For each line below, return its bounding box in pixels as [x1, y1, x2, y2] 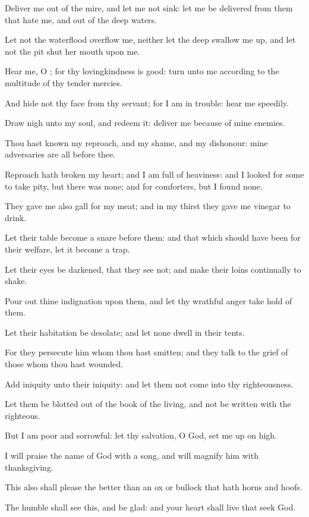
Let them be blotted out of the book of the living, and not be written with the [5, 398, 291, 410]
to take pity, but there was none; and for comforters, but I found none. [5, 179, 263, 192]
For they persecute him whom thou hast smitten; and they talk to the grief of [5, 346, 288, 358]
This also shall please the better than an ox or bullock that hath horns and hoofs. [5, 481, 302, 493]
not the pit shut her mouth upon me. [5, 45, 140, 57]
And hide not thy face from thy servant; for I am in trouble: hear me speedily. [5, 96, 289, 109]
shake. [5, 275, 27, 287]
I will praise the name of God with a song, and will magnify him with [5, 449, 258, 462]
